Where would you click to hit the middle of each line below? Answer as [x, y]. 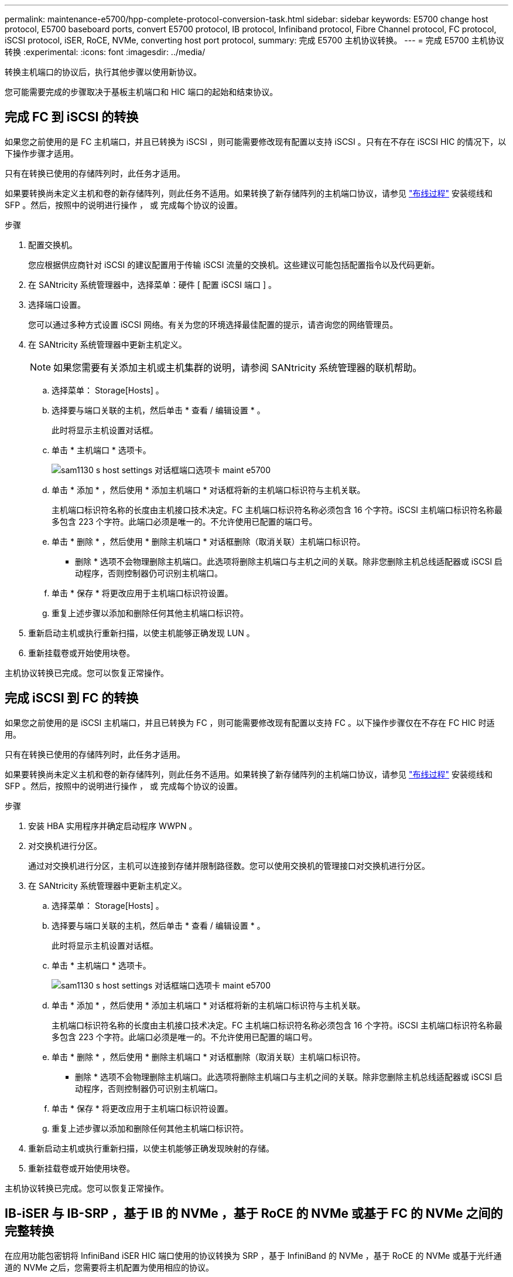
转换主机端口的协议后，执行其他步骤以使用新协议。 [103, 72]
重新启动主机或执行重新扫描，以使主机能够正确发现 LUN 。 [141, 633]
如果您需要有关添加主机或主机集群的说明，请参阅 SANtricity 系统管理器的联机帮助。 [238, 367]
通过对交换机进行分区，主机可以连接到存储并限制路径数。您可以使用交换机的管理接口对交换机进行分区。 [229, 865]
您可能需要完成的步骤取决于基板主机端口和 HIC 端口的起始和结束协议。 [141, 92]
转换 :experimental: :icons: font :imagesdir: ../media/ [105, 52]
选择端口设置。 [57, 304]
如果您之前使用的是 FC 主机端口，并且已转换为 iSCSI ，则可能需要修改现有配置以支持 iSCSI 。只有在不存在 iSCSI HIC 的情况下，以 [256, 141]
